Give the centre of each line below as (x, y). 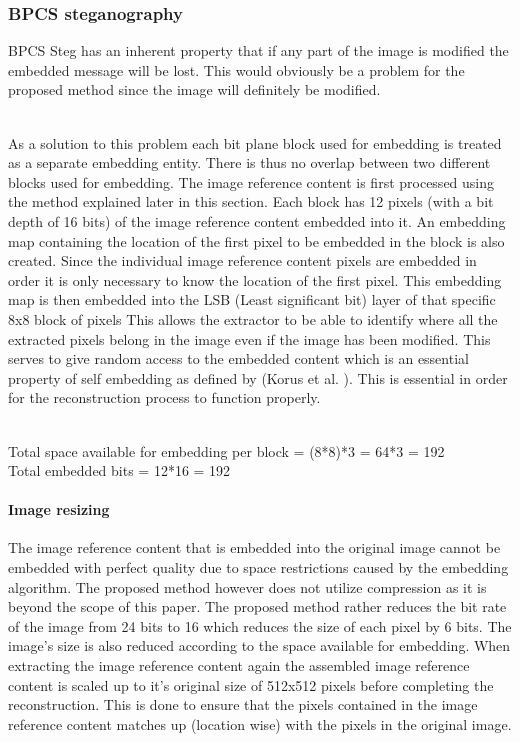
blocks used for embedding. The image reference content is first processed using (251, 181)
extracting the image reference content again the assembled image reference (239, 665)
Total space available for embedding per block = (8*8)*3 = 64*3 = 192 (226, 450)
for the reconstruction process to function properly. (164, 397)
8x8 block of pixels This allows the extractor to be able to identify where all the (253, 318)
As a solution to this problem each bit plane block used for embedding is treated (255, 142)
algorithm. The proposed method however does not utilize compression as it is (247, 586)
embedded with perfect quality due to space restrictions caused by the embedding (258, 567)
